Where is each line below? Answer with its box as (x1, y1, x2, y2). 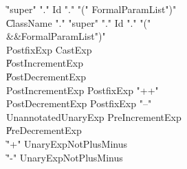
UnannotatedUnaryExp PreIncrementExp (6, 109, 181, 124)
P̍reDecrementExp (6, 123, 82, 137)
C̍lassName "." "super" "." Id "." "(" (6, 15, 151, 30)
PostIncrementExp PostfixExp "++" (6, 82, 159, 97)
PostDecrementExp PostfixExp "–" (6, 96, 152, 111)
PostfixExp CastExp (6, 42, 92, 56)
